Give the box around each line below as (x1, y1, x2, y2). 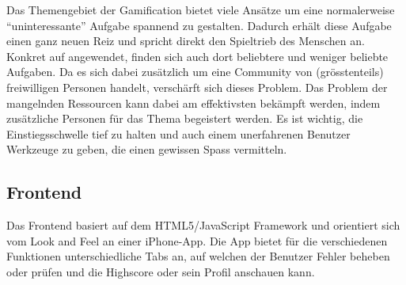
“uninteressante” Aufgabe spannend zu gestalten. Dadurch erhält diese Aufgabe (6, 17, 392, 33)
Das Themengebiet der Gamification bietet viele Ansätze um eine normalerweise (6, 2, 395, 17)
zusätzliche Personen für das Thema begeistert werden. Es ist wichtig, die (6, 110, 363, 127)
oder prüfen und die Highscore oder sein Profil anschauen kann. (6, 263, 315, 279)
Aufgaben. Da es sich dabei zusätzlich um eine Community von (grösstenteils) (6, 63, 384, 80)
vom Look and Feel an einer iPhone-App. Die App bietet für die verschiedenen (6, 232, 388, 249)
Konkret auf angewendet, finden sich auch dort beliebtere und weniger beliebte (6, 47, 389, 64)
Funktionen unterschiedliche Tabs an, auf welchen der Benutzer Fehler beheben (6, 248, 390, 264)
